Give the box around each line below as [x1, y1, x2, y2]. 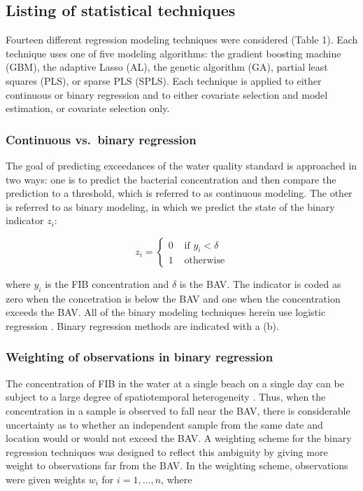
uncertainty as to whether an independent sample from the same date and [6, 417, 323, 431]
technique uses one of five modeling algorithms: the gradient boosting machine [6, 46, 341, 60]
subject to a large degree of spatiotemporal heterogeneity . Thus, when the [6, 389, 326, 404]
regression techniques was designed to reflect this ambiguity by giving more [6, 444, 328, 459]
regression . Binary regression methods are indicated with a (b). [6, 318, 279, 333]
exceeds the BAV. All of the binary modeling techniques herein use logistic [6, 305, 326, 319]
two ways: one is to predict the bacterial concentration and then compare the [6, 172, 336, 186]
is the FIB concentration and [45, 276, 169, 291]
